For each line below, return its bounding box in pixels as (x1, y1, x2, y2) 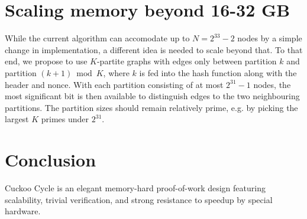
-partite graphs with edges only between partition (96, 55, 277, 67)
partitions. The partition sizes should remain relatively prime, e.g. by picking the (5, 101, 298, 113)
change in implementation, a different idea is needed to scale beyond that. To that (5, 43, 303, 55)
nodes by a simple (237, 32, 302, 44)
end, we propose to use (5, 55, 88, 67)
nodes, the (253, 78, 291, 90)
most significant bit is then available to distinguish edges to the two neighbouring (5, 90, 300, 102)
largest (5, 113, 29, 125)
